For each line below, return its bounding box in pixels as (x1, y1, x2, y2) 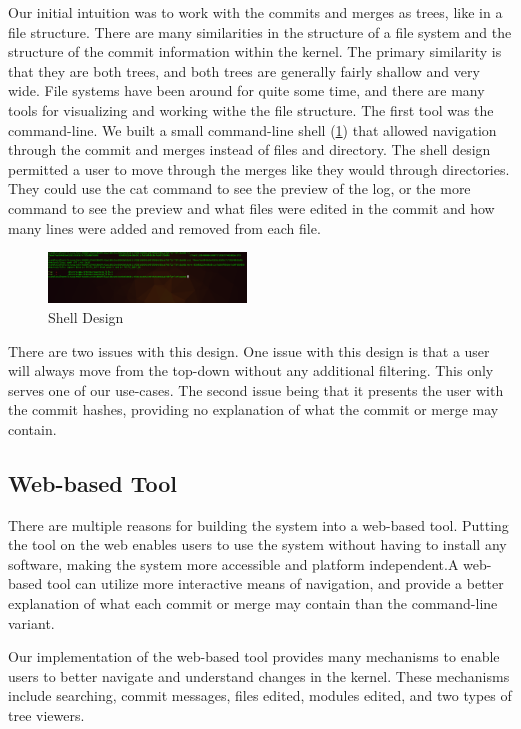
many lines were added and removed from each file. (8, 217, 321, 238)
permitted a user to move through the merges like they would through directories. (8, 158, 510, 179)
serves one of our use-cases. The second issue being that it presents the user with (8, 379, 504, 400)
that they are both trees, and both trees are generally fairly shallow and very (8, 60, 480, 81)
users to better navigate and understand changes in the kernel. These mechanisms (8, 665, 510, 686)
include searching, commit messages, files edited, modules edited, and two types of (8, 685, 512, 706)
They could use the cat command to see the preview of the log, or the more (8, 178, 471, 199)
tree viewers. (8, 705, 85, 726)
